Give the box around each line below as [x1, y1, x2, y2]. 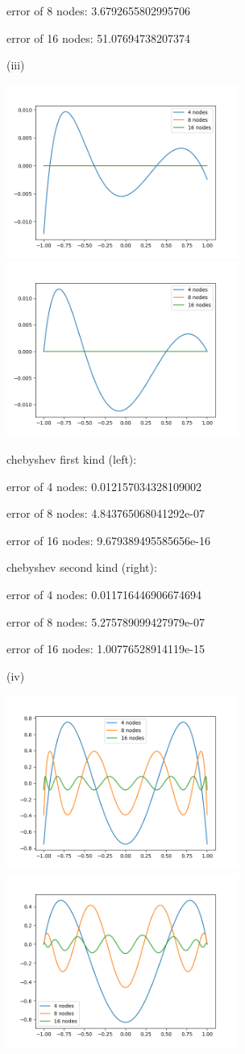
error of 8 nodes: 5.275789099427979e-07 [6, 613, 205, 630]
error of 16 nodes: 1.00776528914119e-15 [6, 640, 205, 657]
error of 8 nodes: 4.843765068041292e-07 [6, 505, 205, 522]
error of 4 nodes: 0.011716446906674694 [6, 585, 202, 602]
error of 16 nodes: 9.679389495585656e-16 [6, 531, 210, 548]
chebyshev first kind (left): [6, 450, 137, 467]
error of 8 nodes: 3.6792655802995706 [6, 2, 191, 19]
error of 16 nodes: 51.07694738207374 [6, 29, 191, 46]
